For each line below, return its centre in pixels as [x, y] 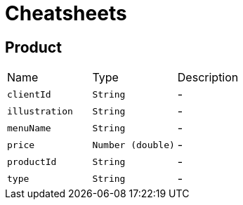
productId [32, 161]
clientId [29, 94]
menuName [29, 128]
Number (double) [133, 145]
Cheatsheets [66, 13]
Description [208, 78]
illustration [40, 111]
